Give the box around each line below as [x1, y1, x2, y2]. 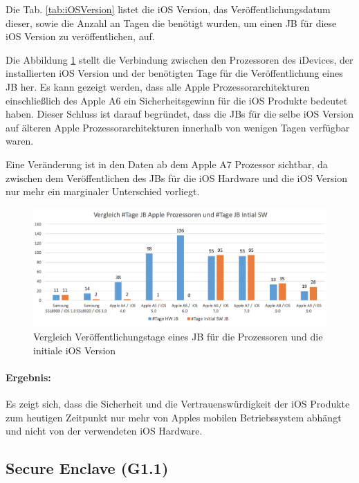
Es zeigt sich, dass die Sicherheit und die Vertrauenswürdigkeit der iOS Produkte [6, 397, 350, 411]
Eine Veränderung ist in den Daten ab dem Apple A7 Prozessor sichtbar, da [6, 156, 328, 171]
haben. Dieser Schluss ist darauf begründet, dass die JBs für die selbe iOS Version [6, 107, 354, 121]
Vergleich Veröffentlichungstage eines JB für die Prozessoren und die [33, 329, 323, 344]
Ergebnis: [6, 370, 51, 385]
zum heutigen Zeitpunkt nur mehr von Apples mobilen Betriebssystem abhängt [6, 410, 342, 424]
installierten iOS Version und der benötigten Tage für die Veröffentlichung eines [6, 66, 343, 80]
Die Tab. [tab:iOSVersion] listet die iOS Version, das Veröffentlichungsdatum [6, 2, 331, 16]
